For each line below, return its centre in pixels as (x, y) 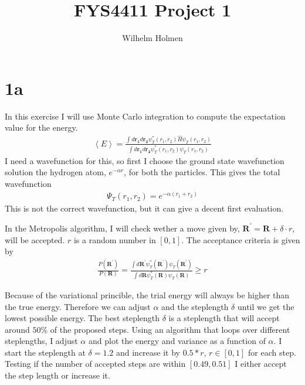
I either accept (261, 364)
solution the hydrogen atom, (55, 172)
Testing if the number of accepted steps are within (95, 364)
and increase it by (148, 352)
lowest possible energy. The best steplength (82, 318)
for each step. (272, 352)
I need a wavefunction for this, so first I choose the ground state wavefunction (145, 160)
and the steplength (195, 306)
